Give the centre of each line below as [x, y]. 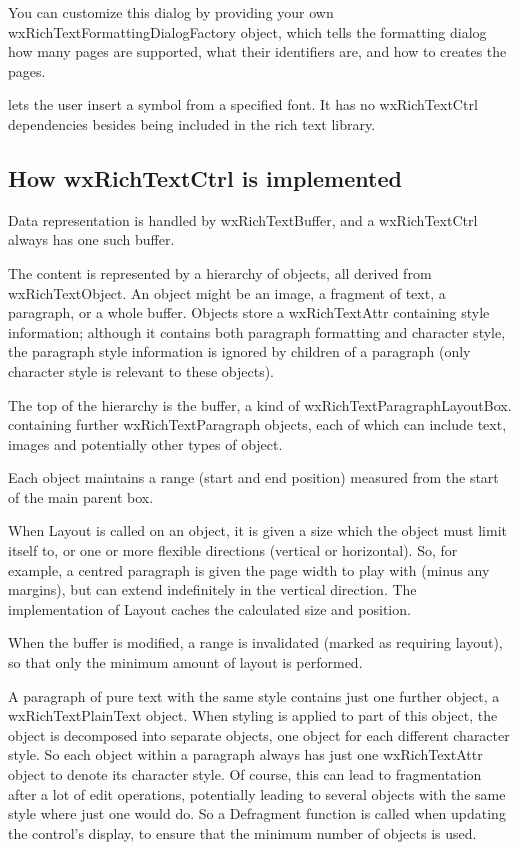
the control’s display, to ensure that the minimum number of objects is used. [242, 832]
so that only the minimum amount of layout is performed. [185, 662]
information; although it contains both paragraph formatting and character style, [257, 331]
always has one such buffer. [91, 239]
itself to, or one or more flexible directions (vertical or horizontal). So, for [233, 550]
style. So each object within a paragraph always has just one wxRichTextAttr [245, 754]
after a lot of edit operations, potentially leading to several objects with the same [257, 793]
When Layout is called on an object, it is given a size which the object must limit [258, 530]
